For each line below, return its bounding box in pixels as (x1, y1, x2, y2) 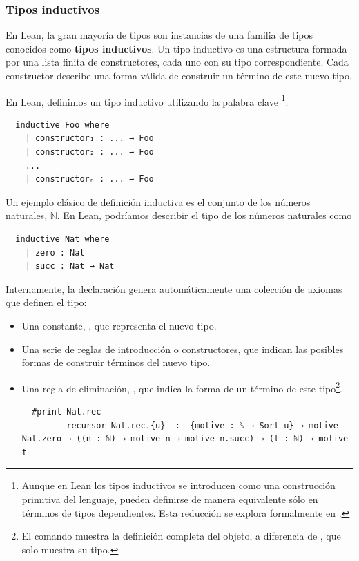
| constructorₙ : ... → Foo (25, 174, 154, 184)
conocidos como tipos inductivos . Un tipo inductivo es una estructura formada (6, 41, 347, 55)
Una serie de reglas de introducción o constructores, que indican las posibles (21, 341, 344, 356)
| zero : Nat (25, 247, 85, 258)
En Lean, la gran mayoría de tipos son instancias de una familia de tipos (6, 28, 313, 42)
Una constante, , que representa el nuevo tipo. (21, 318, 217, 332)
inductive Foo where (15, 120, 110, 130)
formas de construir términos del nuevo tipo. (21, 355, 211, 370)
